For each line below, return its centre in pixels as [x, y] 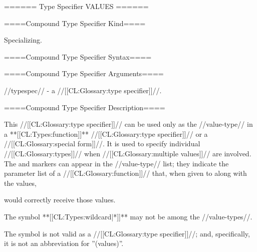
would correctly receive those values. [60, 200]
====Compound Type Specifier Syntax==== [78, 56]
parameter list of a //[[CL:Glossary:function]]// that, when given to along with [125, 173]
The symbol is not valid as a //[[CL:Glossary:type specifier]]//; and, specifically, [127, 233]
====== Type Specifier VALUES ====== [76, 6]
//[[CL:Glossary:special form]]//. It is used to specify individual [102, 144]
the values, [21, 183]
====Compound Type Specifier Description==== [85, 107]
